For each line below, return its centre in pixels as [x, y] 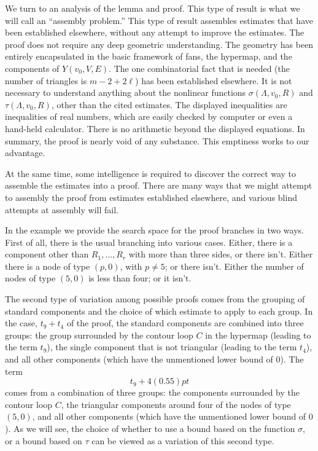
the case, [21, 323]
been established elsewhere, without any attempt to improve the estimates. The [155, 32]
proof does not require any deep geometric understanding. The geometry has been [159, 44]
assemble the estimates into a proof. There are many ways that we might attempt [159, 185]
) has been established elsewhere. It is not [214, 80]
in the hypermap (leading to [258, 335]
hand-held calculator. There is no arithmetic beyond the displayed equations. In [155, 128]
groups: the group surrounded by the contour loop [99, 335]
